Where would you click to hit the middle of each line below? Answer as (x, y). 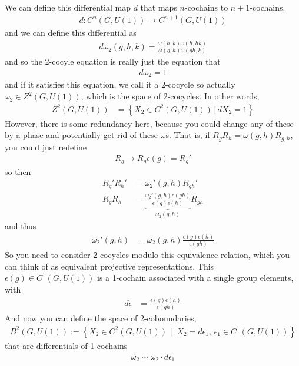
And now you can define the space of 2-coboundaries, (101, 318)
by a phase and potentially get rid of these (81, 135)
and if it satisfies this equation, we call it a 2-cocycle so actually (120, 84)
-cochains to (206, 7)
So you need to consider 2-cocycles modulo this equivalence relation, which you (147, 255)
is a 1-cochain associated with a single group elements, (195, 278)
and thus (21, 226)
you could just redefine (46, 147)
